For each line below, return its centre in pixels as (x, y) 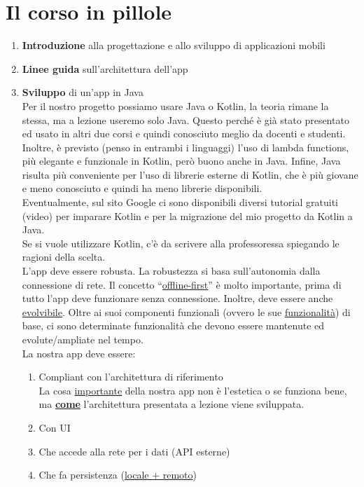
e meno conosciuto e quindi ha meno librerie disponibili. (142, 188)
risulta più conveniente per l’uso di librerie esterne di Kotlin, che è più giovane (190, 174)
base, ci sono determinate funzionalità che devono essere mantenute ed (173, 325)
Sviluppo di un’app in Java (83, 92)
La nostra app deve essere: (79, 353)
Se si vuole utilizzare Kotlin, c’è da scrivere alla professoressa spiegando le (181, 243)
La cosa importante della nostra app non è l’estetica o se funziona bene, (193, 390)
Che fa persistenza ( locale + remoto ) (118, 475)
